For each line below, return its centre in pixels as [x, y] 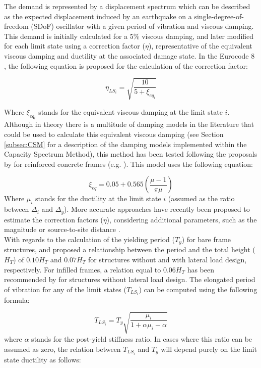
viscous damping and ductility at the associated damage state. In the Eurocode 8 [129, 55]
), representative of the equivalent [200, 46]
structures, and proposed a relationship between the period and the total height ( [130, 249]
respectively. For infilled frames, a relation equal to [83, 269]
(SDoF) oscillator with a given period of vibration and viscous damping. [142, 26]
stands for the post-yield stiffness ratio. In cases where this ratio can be [142, 338]
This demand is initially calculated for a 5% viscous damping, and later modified [129, 36]
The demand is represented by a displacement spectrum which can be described [127, 6]
